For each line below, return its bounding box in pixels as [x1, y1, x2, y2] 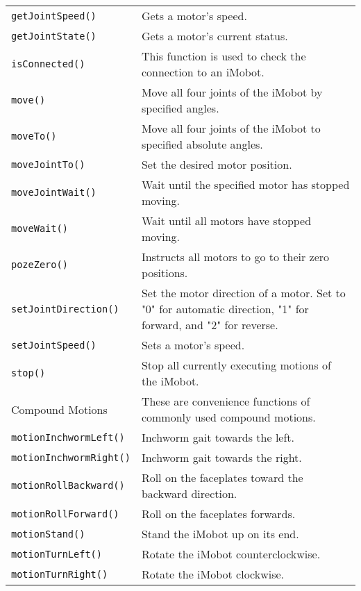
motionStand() [11, 528, 85, 540]
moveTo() [11, 131, 57, 142]
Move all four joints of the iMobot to [141, 120, 321, 136]
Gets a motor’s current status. [141, 28, 288, 44]
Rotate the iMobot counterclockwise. [141, 546, 321, 562]
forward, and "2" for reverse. [141, 317, 278, 333]
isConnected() [11, 58, 85, 69]
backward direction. [141, 485, 237, 501]
